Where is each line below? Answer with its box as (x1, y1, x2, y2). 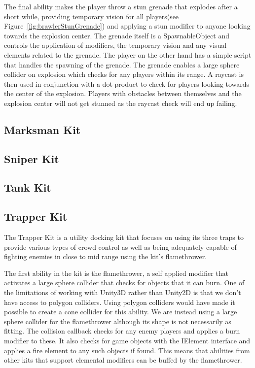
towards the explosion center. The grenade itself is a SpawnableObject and (4, 30, 229, 40)
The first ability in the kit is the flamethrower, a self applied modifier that (4, 268, 229, 278)
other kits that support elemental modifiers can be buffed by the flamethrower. (4, 355, 242, 365)
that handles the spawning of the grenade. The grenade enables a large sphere (4, 59, 240, 69)
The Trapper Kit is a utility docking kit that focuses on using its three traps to (4, 232, 244, 242)
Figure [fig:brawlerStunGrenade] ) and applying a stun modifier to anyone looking (4, 21, 251, 31)
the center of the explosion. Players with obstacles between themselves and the (4, 88, 242, 99)
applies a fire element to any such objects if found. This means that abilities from (4, 345, 250, 355)
